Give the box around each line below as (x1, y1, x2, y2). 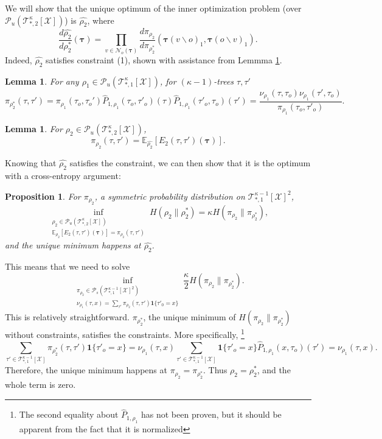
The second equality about (19, 408, 119, 421)
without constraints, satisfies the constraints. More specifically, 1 (5, 326, 245, 340)
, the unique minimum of (143, 311, 236, 323)
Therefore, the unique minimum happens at (5, 363, 167, 376)
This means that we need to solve (5, 260, 130, 273)
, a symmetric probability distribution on (94, 189, 245, 202)
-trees (214, 74, 234, 87)
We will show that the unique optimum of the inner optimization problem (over (5, 2, 302, 14)
